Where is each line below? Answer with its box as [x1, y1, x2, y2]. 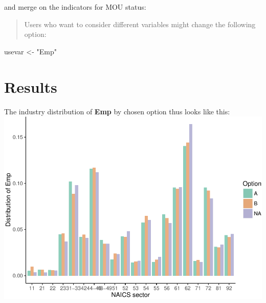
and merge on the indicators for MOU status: [4, 2, 146, 12]
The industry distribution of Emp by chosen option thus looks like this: [4, 106, 230, 116]
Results [4, 76, 57, 97]
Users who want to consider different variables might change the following [24, 18, 256, 29]
